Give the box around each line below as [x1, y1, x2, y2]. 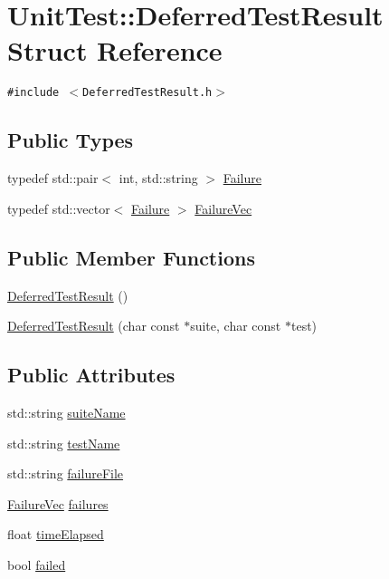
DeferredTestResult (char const [7, 316, 180, 335]
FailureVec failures [7, 494, 109, 513]
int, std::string [119, 169, 198, 188]
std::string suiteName [7, 402, 126, 421]
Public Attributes [7, 361, 176, 389]
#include [7, 86, 60, 100]
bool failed [7, 555, 66, 574]
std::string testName [7, 433, 120, 452]
